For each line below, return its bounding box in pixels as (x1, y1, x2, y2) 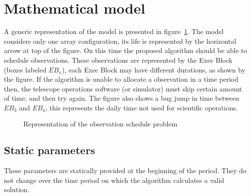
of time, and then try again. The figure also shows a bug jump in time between (4, 93, 239, 103)
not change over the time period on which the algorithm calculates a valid (4, 175, 224, 185)
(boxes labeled (4, 64, 47, 74)
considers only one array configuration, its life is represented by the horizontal (4, 36, 236, 46)
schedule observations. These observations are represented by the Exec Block (4, 54, 233, 65)
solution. (4, 184, 30, 195)
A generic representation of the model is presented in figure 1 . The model (4, 26, 224, 36)
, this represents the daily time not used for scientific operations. (45, 102, 238, 112)
